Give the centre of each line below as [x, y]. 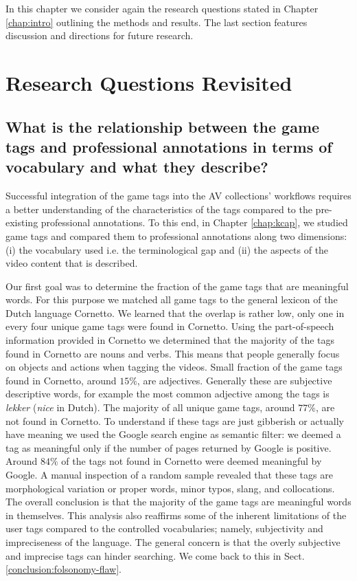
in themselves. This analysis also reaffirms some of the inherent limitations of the [176, 515]
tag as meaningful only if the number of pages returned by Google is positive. [169, 447]
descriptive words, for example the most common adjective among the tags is [168, 394]
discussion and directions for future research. [100, 35]
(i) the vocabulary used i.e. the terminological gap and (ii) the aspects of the [167, 249]
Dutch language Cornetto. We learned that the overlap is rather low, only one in [175, 313]
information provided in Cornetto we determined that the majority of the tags [170, 340]
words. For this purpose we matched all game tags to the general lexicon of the [172, 299]
